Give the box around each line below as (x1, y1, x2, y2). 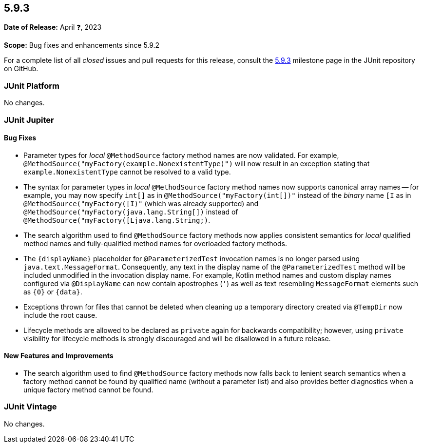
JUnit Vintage (4, 402, 57, 412)
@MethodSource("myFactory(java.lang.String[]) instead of (23, 207, 238, 216)
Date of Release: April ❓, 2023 (4, 23, 102, 32)
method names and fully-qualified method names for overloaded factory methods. (23, 239, 287, 248)
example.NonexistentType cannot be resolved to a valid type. (23, 167, 231, 176)
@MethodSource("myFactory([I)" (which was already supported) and (23, 199, 258, 208)
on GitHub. (4, 64, 38, 73)
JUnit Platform (4, 80, 59, 91)
